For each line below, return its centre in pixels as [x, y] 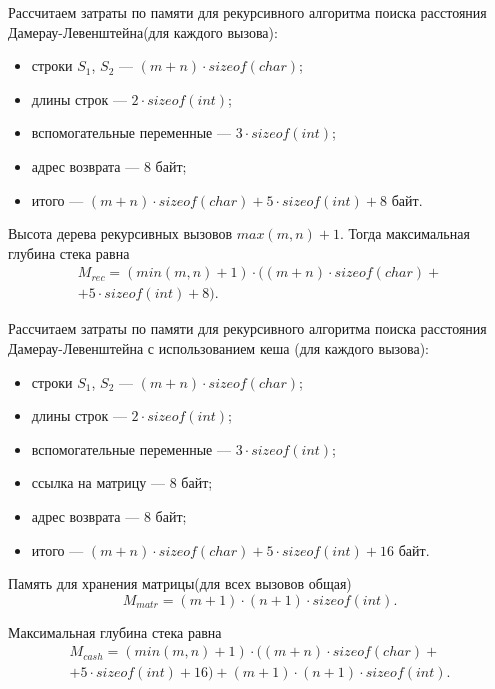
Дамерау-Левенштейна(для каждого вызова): [143, 31]
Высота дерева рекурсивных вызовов [120, 233]
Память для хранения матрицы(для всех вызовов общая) [180, 583]
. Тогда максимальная [405, 233]
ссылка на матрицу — [98, 482]
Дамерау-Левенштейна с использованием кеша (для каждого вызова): [218, 348]
